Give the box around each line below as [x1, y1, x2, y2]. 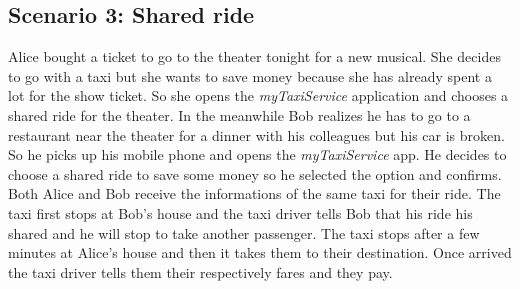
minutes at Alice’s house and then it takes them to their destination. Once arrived [8, 242, 512, 263]
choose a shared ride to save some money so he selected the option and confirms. [8, 163, 502, 184]
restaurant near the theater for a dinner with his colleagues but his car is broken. [8, 124, 505, 145]
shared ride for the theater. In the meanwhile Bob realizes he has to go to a [8, 104, 471, 125]
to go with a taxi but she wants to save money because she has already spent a [8, 65, 492, 86]
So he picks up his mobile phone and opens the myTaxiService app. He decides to [8, 144, 507, 165]
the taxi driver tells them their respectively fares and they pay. [8, 261, 393, 282]
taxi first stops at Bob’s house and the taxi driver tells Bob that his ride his [8, 202, 473, 223]
